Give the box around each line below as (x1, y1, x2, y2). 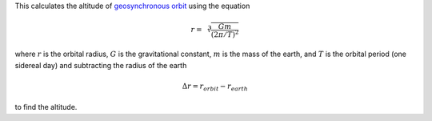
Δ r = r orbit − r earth (182, 81, 248, 92)
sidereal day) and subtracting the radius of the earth (14, 60, 187, 70)
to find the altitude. (14, 103, 78, 112)
